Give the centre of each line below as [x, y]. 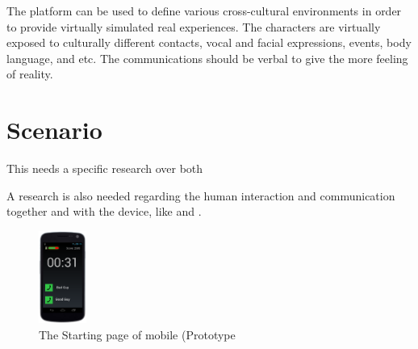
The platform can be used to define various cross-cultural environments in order [204, 11]
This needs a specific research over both [105, 168]
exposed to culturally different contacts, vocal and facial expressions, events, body [209, 42]
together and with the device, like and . [104, 211]
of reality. [30, 74]
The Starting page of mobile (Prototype [137, 334]
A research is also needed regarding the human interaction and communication [201, 195]
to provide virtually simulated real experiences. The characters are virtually [194, 26]
